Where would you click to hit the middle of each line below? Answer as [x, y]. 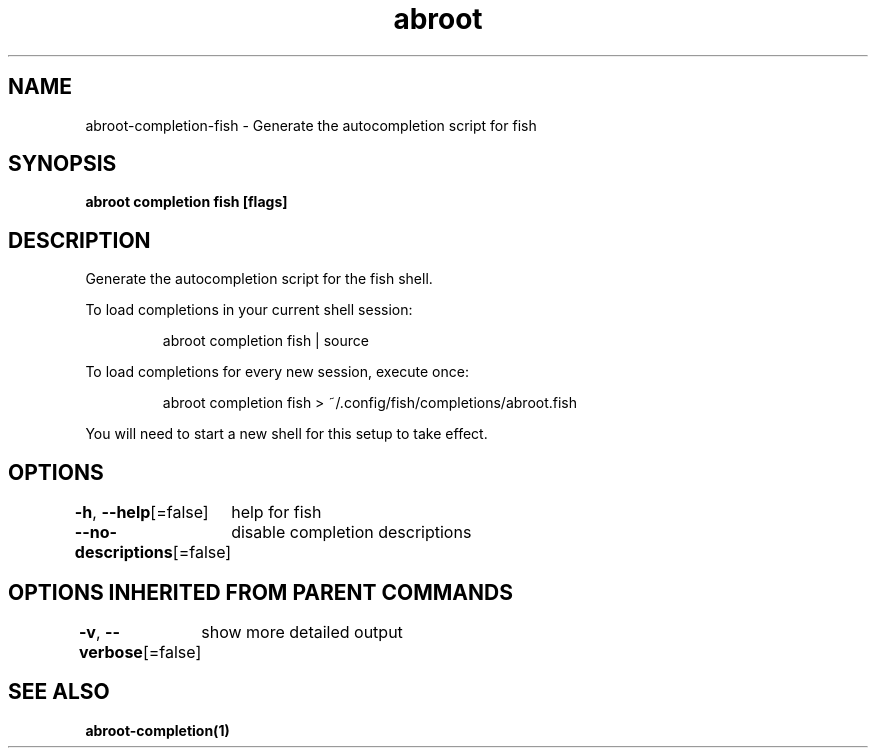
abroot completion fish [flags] [186, 202]
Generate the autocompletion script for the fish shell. [259, 279]
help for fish [276, 512]
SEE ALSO [59, 692]
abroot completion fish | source [265, 341]
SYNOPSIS [62, 164]
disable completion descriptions [351, 532]
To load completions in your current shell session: [249, 310]
